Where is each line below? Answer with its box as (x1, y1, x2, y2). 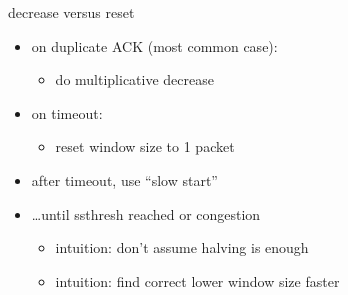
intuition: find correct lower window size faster (55, 270, 340, 291)
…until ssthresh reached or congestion (31, 203, 261, 224)
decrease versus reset (8, 2, 135, 22)
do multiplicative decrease (55, 69, 214, 90)
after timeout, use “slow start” (31, 169, 218, 190)
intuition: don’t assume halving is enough (55, 237, 309, 258)
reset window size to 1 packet (55, 136, 235, 157)
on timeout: (31, 102, 103, 123)
